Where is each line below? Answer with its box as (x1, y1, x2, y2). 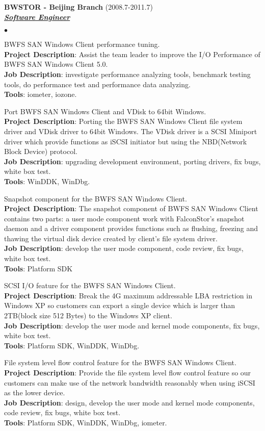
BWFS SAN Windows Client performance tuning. (4, 39, 160, 49)
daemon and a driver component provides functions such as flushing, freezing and (4, 223, 258, 234)
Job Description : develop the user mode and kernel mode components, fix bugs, (4, 320, 260, 331)
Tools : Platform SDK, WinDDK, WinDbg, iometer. (4, 417, 167, 427)
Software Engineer (4, 11, 70, 22)
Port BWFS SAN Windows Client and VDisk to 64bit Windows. (4, 106, 206, 116)
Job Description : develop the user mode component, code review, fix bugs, (4, 243, 244, 253)
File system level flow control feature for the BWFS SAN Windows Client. (4, 357, 236, 368)
